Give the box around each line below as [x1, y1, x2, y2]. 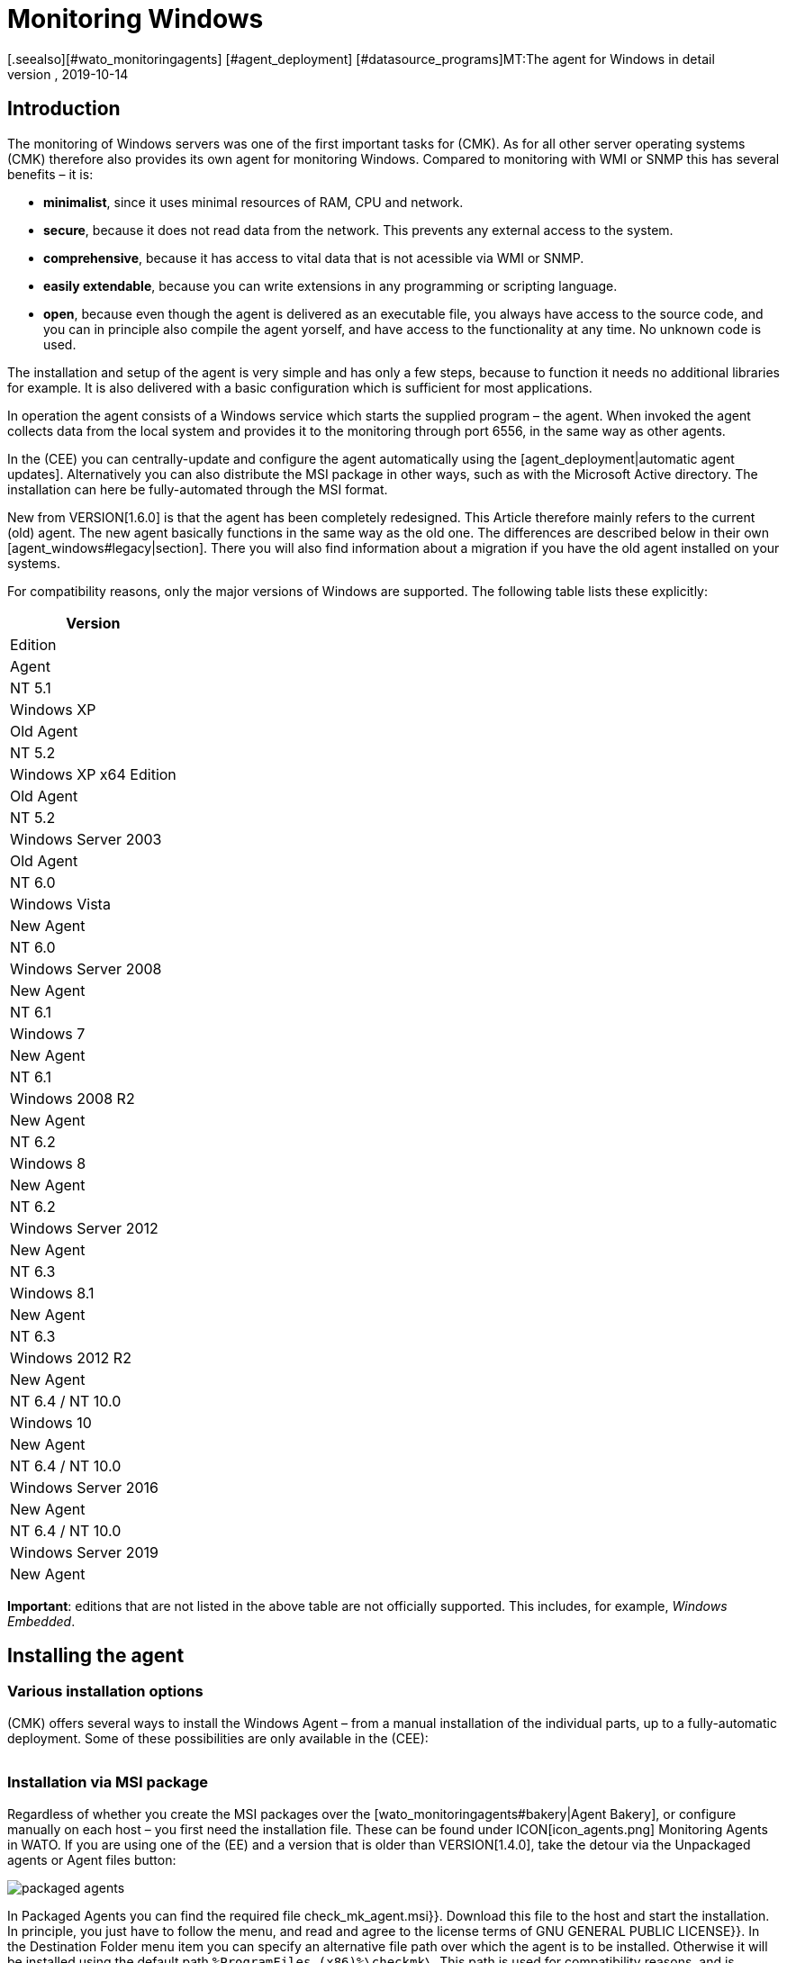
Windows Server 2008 [10, 959, 162, 978]
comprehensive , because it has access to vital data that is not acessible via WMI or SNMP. [43, 249, 584, 266]
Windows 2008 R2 [10, 1089, 135, 1108]
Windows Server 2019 [10, 1542, 158, 1561]
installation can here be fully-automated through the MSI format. [7, 481, 388, 497]
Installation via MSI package [7, 1773, 209, 1792]
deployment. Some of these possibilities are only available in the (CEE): [7, 1730, 429, 1746]
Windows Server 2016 [10, 1478, 158, 1497]
